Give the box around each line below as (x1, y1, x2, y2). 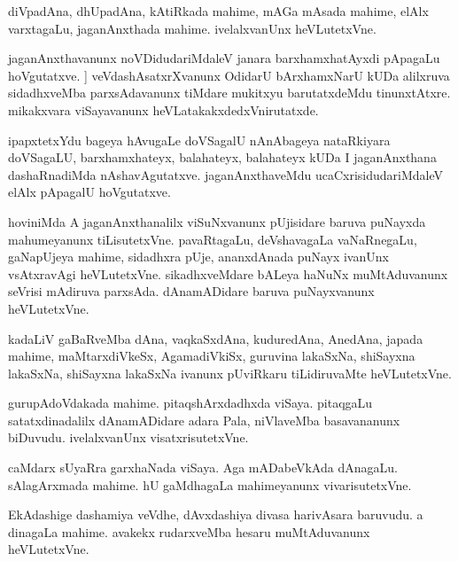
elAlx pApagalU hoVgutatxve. (8, 183, 171, 201)
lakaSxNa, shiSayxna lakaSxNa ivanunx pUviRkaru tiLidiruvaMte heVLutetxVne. (8, 363, 452, 382)
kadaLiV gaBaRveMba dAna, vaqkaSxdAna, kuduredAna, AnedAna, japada (8, 329, 423, 347)
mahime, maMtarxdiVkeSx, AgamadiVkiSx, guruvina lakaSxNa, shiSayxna (8, 347, 415, 365)
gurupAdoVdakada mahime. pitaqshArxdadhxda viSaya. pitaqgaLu (8, 393, 373, 412)
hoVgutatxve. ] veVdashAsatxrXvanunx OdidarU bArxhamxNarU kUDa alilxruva (8, 66, 450, 84)
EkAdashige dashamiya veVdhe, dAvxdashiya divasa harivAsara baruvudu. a (8, 505, 423, 524)
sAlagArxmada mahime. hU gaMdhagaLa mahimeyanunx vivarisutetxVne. (8, 475, 412, 494)
